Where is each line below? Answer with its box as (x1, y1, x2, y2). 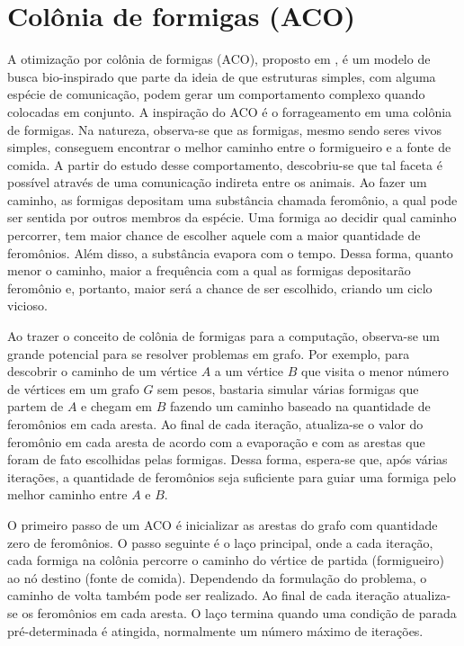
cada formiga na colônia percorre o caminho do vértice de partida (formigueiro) (7, 551, 445, 570)
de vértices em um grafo (7, 379, 139, 398)
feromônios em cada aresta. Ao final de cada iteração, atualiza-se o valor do (7, 415, 424, 433)
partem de (7, 397, 64, 416)
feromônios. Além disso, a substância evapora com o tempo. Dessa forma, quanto (7, 243, 453, 262)
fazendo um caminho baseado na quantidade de (169, 397, 431, 416)
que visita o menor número (301, 362, 449, 381)
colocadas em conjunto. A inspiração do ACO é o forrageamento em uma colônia (7, 102, 452, 121)
